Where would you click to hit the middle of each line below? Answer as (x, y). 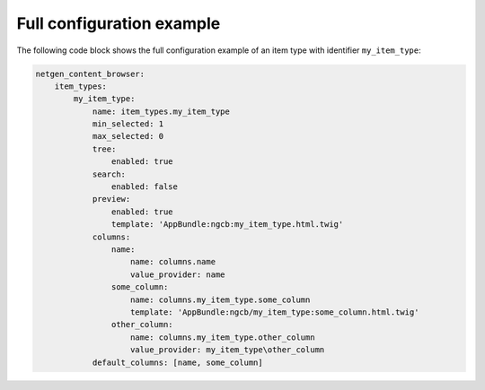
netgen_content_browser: (90, 74)
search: (109, 174)
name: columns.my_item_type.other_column (223, 337)
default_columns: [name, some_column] (178, 362)
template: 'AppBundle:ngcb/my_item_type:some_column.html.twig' (275, 312)
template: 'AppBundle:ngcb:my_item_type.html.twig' (227, 225)
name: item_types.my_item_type (161, 111)
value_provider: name (178, 274)
